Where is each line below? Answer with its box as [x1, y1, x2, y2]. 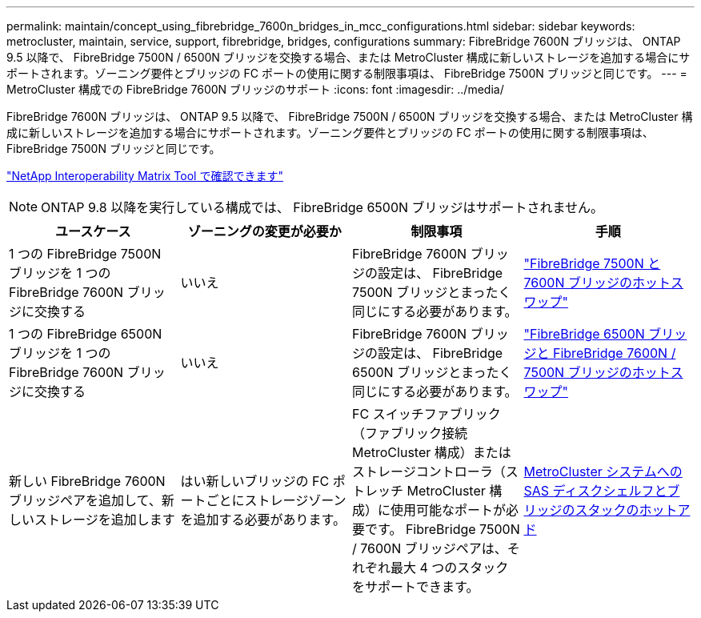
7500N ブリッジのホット [523, 364, 671, 380]
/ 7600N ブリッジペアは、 [352, 540, 507, 556]
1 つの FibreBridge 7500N [9, 246, 162, 262]
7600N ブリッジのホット [523, 275, 671, 291]
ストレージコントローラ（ [352, 463, 506, 480]
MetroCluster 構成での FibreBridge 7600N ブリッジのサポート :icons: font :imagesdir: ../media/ [6, 82, 504, 96]
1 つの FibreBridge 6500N [9, 326, 162, 342]
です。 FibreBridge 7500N [365, 521, 520, 537]
